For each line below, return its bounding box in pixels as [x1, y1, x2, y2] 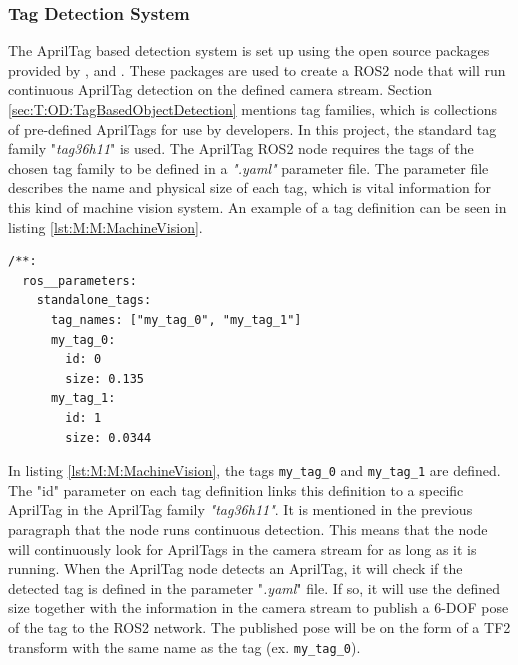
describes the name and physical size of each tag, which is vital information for [8, 177, 492, 198]
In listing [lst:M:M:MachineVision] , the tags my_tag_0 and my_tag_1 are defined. [8, 460, 501, 481]
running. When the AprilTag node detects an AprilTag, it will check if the [8, 558, 463, 579]
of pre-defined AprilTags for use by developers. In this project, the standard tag [8, 118, 497, 139]
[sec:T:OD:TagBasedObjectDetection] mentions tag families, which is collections [8, 99, 498, 119]
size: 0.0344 [65, 430, 152, 445]
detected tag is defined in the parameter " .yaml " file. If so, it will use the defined [8, 577, 501, 598]
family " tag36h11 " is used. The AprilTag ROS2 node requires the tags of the [8, 138, 474, 159]
